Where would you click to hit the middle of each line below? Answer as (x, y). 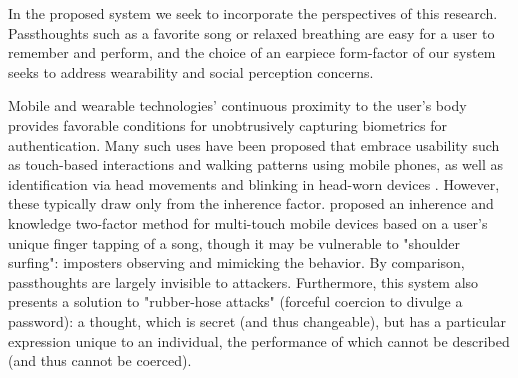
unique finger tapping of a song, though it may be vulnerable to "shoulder (234, 242)
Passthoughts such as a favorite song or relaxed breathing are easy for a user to (251, 32)
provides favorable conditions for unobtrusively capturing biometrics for (227, 124)
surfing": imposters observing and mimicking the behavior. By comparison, (236, 262)
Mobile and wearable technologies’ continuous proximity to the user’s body (237, 105)
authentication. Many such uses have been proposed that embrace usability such (254, 144)
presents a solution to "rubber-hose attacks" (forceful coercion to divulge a (235, 301)
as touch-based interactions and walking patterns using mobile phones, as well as (255, 164)
